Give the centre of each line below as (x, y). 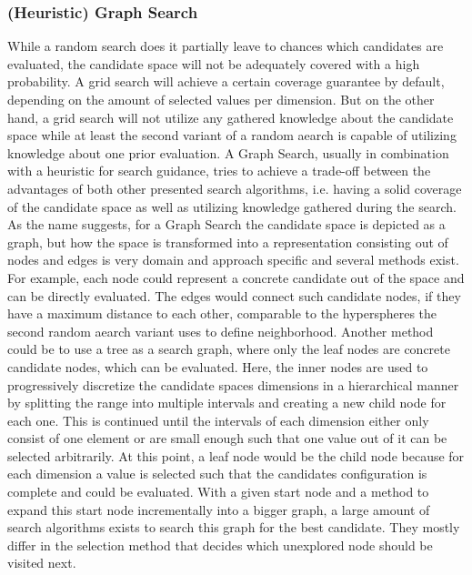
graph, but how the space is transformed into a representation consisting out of (228, 242)
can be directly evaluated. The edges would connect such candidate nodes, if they (234, 295)
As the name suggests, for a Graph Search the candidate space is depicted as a (226, 224)
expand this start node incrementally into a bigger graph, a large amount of (219, 509)
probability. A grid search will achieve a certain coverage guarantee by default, (226, 81)
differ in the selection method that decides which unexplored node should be (220, 545)
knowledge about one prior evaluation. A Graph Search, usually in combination (228, 152)
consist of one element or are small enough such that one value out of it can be (227, 438)
